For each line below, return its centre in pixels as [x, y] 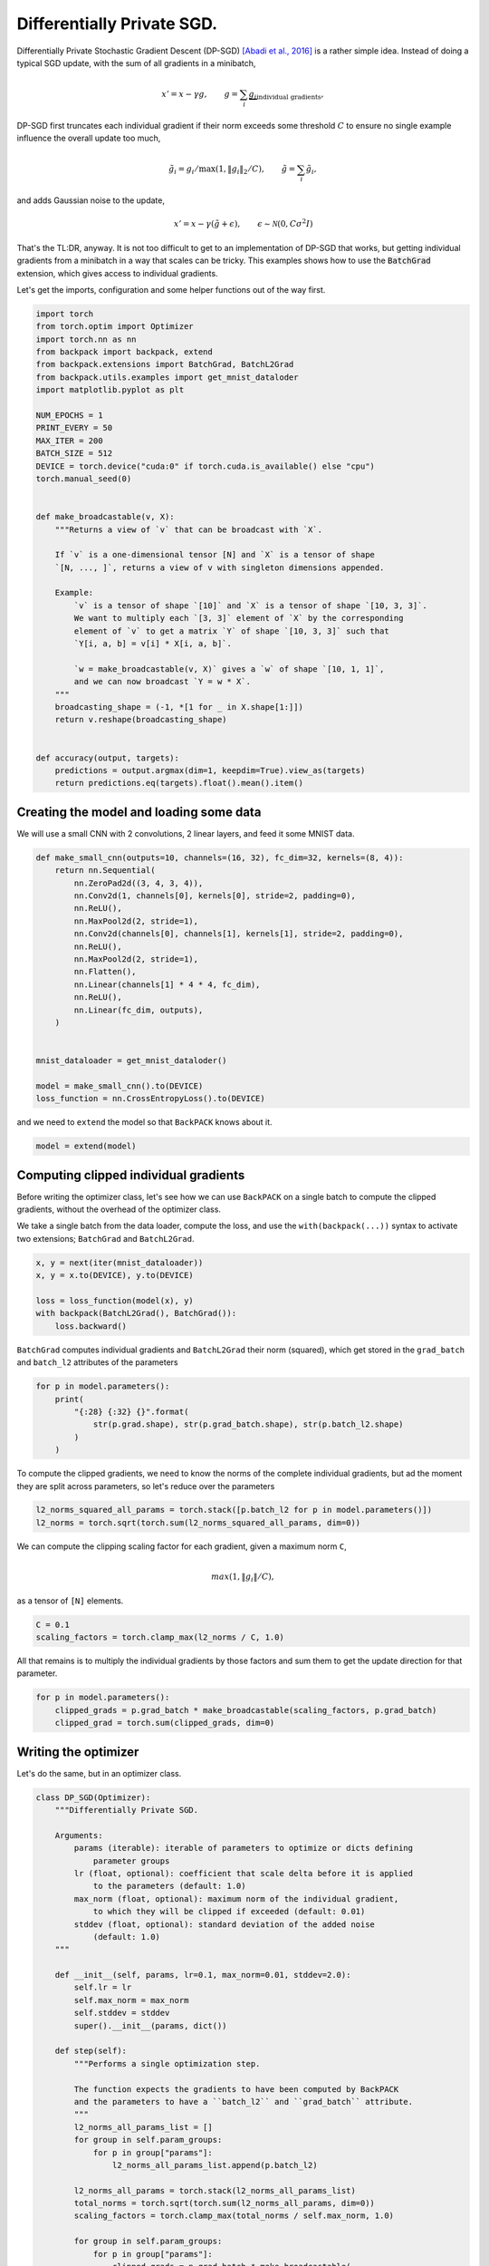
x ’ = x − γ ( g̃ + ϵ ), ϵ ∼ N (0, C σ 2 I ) [243, 223]
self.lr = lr [103, 1988]
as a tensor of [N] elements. [70, 1601]
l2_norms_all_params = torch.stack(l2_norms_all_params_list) [215, 2190]
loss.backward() [91, 1326]
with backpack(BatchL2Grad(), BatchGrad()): [136, 1313]
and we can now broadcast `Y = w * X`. [162, 682]
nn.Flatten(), [105, 972]
